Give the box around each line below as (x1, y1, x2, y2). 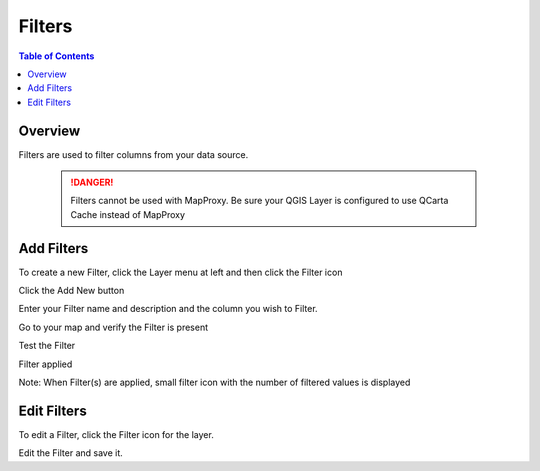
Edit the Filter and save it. (18, 447, 124, 459)
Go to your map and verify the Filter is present (18, 321, 209, 333)
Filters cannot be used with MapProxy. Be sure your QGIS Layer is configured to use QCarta (70, 195, 449, 207)
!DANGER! (70, 176, 114, 189)
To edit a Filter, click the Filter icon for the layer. (18, 428, 214, 440)
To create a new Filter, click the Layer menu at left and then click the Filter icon (18, 266, 343, 278)
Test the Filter (18, 340, 76, 352)
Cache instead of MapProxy (70, 208, 185, 220)
